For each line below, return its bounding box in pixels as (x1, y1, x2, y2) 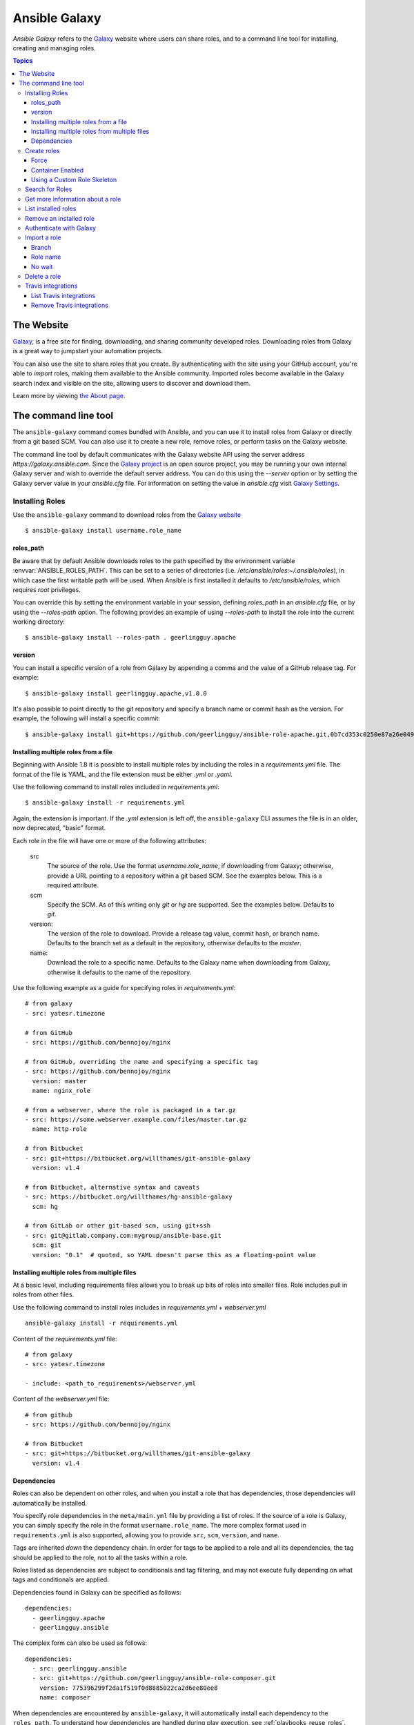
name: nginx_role (32, 1087, 91, 1094)
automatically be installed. (12, 1499, 88, 1507)
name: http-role (32, 1125, 88, 1133)
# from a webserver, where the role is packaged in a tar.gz (25, 1106, 236, 1114)
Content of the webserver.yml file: (12, 1394, 110, 1403)
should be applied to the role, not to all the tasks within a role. (12, 1553, 188, 1561)
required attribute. (47, 881, 99, 889)
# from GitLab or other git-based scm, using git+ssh (25, 1222, 210, 1230)
